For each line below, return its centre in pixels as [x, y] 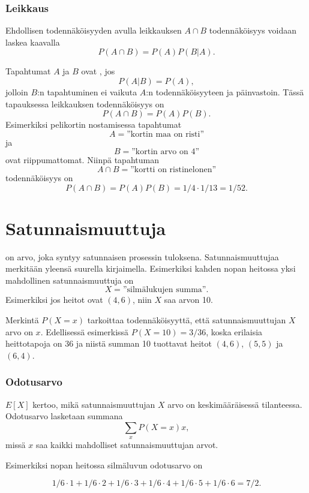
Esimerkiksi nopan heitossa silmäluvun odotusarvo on [104, 465]
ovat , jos [98, 71]
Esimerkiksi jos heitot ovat [54, 300]
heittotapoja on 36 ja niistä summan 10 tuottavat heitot [109, 343]
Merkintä [22, 320]
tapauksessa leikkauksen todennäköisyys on [85, 103]
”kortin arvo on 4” [166, 152]
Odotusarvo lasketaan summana [64, 416]
